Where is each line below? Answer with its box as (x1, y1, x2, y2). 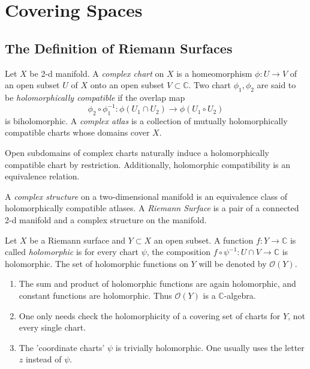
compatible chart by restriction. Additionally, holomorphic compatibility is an (5, 158, 290, 170)
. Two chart (188, 79, 231, 91)
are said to (257, 79, 296, 91)
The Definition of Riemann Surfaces (5, 38, 233, 57)
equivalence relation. (5, 170, 80, 182)
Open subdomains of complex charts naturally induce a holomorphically (5, 146, 270, 159)
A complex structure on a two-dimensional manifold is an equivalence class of (5, 190, 287, 202)
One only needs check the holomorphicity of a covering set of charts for (19, 309, 281, 322)
